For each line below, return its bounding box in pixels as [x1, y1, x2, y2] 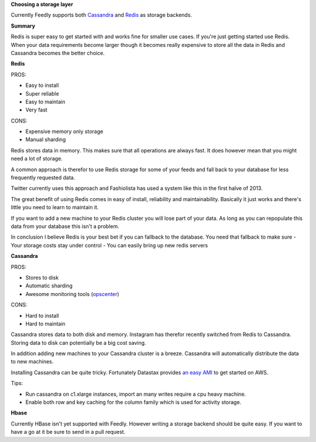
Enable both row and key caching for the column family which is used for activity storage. [25, 399, 242, 406]
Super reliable [25, 90, 60, 97]
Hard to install [25, 312, 59, 319]
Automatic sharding [25, 282, 73, 290]
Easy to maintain [25, 98, 66, 105]
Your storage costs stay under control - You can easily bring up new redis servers [11, 242, 208, 249]
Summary [11, 22, 35, 29]
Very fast [25, 106, 48, 114]
